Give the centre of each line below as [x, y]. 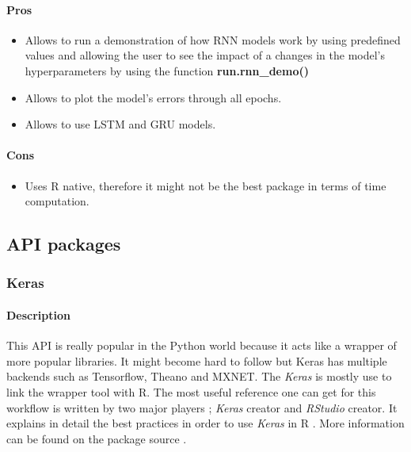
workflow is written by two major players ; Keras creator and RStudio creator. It [202, 407]
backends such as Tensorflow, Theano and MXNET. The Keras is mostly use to [199, 376]
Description [39, 314]
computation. [57, 201]
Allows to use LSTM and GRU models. [120, 124]
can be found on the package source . [97, 438]
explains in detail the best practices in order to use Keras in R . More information [205, 423]
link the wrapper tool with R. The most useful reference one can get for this [191, 391]
